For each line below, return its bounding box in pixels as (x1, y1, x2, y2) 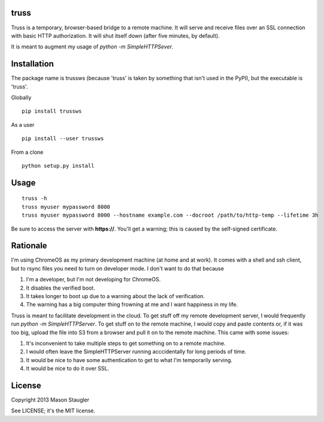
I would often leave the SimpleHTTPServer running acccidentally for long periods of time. (26, 348, 247, 356)
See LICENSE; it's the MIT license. (11, 407, 96, 414)
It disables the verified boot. (26, 284, 95, 292)
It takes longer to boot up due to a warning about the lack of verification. (26, 292, 205, 299)
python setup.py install (22, 162, 95, 169)
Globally (11, 93, 32, 101)
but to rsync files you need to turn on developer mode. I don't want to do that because (11, 265, 225, 272)
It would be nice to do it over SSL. (26, 365, 110, 372)
